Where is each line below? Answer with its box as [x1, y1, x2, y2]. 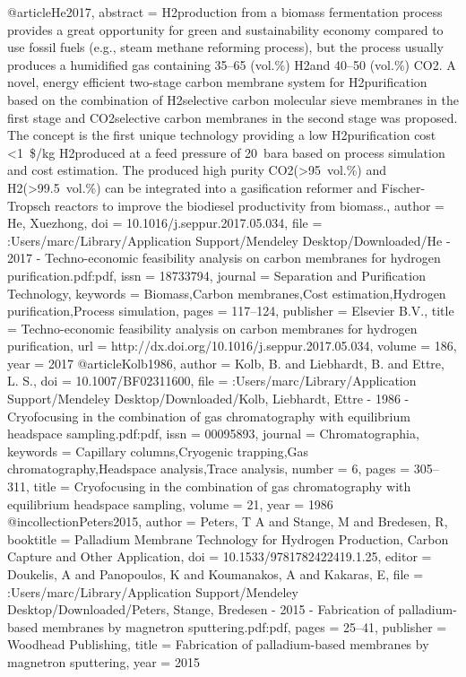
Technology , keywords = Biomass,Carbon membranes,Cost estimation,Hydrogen [7, 283, 446, 302]
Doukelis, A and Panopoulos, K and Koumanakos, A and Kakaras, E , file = [7, 565, 424, 583]
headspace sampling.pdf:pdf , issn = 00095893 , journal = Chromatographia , [7, 424, 419, 443]
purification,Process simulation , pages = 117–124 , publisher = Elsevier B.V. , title [7, 301, 454, 320]
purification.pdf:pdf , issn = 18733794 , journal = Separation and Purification [7, 265, 426, 284]
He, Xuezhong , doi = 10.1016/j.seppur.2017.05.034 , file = [7, 213, 323, 232]
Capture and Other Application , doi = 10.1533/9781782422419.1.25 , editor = [7, 547, 432, 566]
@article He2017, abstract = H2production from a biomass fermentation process [7, 3, 443, 21]
